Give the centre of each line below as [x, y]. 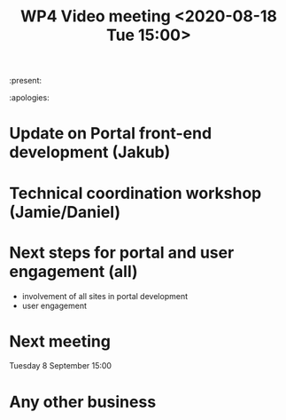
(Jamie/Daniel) [65, 212]
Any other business [83, 402]
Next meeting [60, 341]
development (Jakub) [90, 152]
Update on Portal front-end [111, 134]
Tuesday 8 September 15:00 [61, 366]
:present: [26, 81]
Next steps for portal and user [122, 253]
